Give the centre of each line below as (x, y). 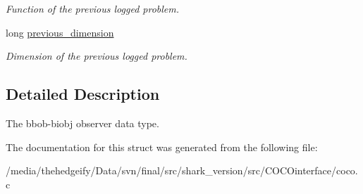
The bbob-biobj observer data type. (82, 123)
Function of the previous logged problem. (93, 8)
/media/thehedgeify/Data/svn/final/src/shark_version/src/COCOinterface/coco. (182, 170)
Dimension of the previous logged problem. (97, 56)
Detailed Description (83, 94)
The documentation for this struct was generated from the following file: (162, 147)
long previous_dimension (60, 32)
